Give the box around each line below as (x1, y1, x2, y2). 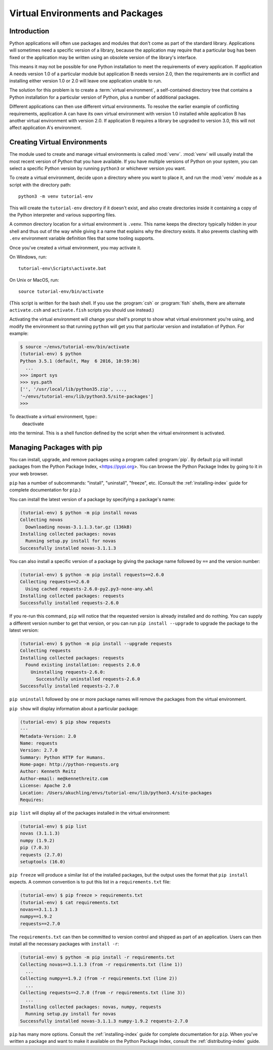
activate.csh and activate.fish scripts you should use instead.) (9, 307, 154, 313)
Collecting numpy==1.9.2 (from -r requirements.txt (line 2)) (20, 976, 177, 981)
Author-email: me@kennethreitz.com (20, 775, 108, 781)
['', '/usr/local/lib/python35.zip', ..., (20, 386, 127, 392)
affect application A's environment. (9, 124, 82, 131)
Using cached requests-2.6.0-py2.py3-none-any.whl (25, 586, 154, 592)
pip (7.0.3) (20, 845, 50, 851)
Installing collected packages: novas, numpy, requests (20, 1004, 162, 1010)
